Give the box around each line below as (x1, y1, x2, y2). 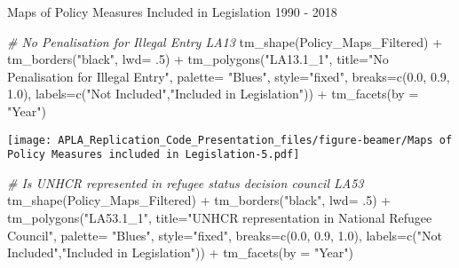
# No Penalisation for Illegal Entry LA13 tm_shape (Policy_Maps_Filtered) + (7, 32, 443, 51)
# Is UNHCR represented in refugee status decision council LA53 (7, 173, 364, 192)
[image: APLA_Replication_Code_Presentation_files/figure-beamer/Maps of (7, 133, 453, 146)
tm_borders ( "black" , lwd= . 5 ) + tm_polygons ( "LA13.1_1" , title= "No (7, 50, 389, 68)
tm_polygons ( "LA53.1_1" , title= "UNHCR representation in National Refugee (7, 209, 432, 227)
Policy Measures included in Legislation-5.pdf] (7, 148, 300, 162)
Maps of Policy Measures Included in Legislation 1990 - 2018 (7, 3, 337, 20)
